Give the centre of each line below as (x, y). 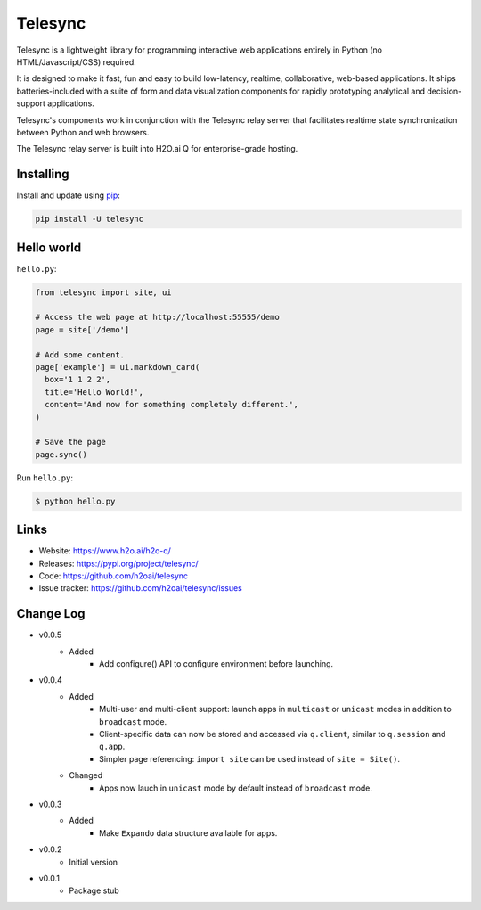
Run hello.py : (45, 478)
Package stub (94, 890)
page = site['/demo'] (82, 329)
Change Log (51, 614)
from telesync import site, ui (104, 292)
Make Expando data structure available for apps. (188, 832)
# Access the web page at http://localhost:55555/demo (157, 317)
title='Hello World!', (94, 392)
